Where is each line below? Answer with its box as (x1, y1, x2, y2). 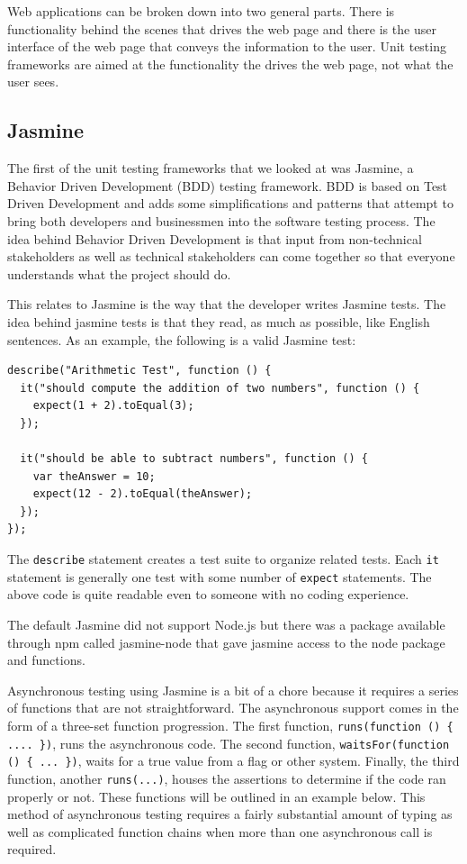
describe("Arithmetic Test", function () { (7, 364, 272, 377)
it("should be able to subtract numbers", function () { (20, 452, 368, 466)
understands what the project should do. (7, 264, 231, 283)
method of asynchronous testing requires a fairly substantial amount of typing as (7, 805, 453, 823)
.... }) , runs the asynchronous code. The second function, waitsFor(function (7, 733, 450, 752)
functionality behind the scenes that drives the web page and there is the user (7, 19, 436, 38)
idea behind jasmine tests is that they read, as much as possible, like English (7, 312, 430, 331)
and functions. (7, 650, 85, 669)
